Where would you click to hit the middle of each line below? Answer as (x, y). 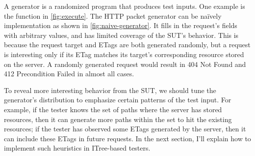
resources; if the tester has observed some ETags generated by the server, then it (125, 129)
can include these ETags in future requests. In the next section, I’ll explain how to (127, 138)
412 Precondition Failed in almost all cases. (69, 74)
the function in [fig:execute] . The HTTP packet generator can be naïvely (113, 16)
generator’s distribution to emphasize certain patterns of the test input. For (118, 100)
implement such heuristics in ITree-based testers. (77, 148)
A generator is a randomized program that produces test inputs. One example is (125, 6)
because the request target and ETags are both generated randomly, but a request (127, 45)
